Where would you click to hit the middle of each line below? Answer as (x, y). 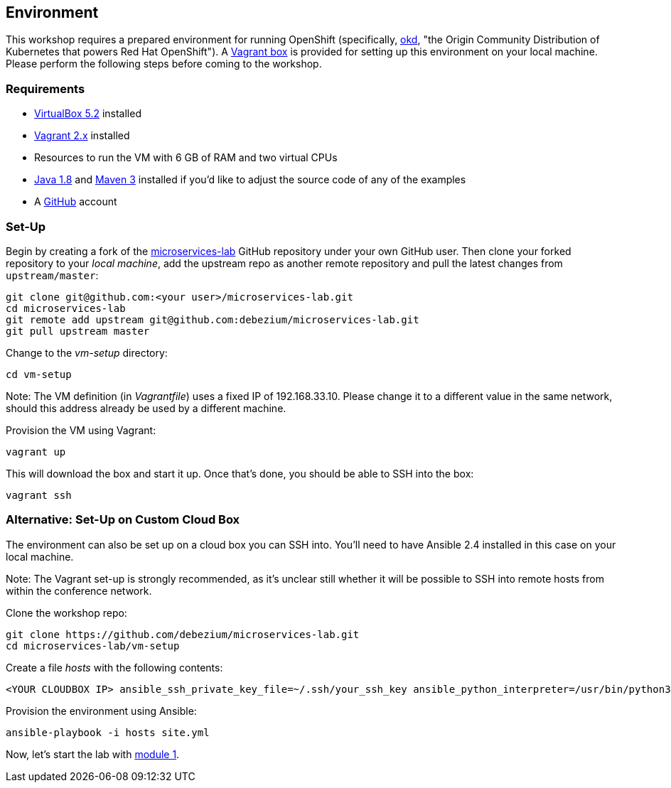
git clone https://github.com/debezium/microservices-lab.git (183, 634)
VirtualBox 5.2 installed (88, 114)
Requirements (45, 88)
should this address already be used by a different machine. (146, 408)
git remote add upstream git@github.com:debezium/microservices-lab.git (213, 319)
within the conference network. (79, 590)
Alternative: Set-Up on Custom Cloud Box (123, 520)
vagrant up (36, 452)
